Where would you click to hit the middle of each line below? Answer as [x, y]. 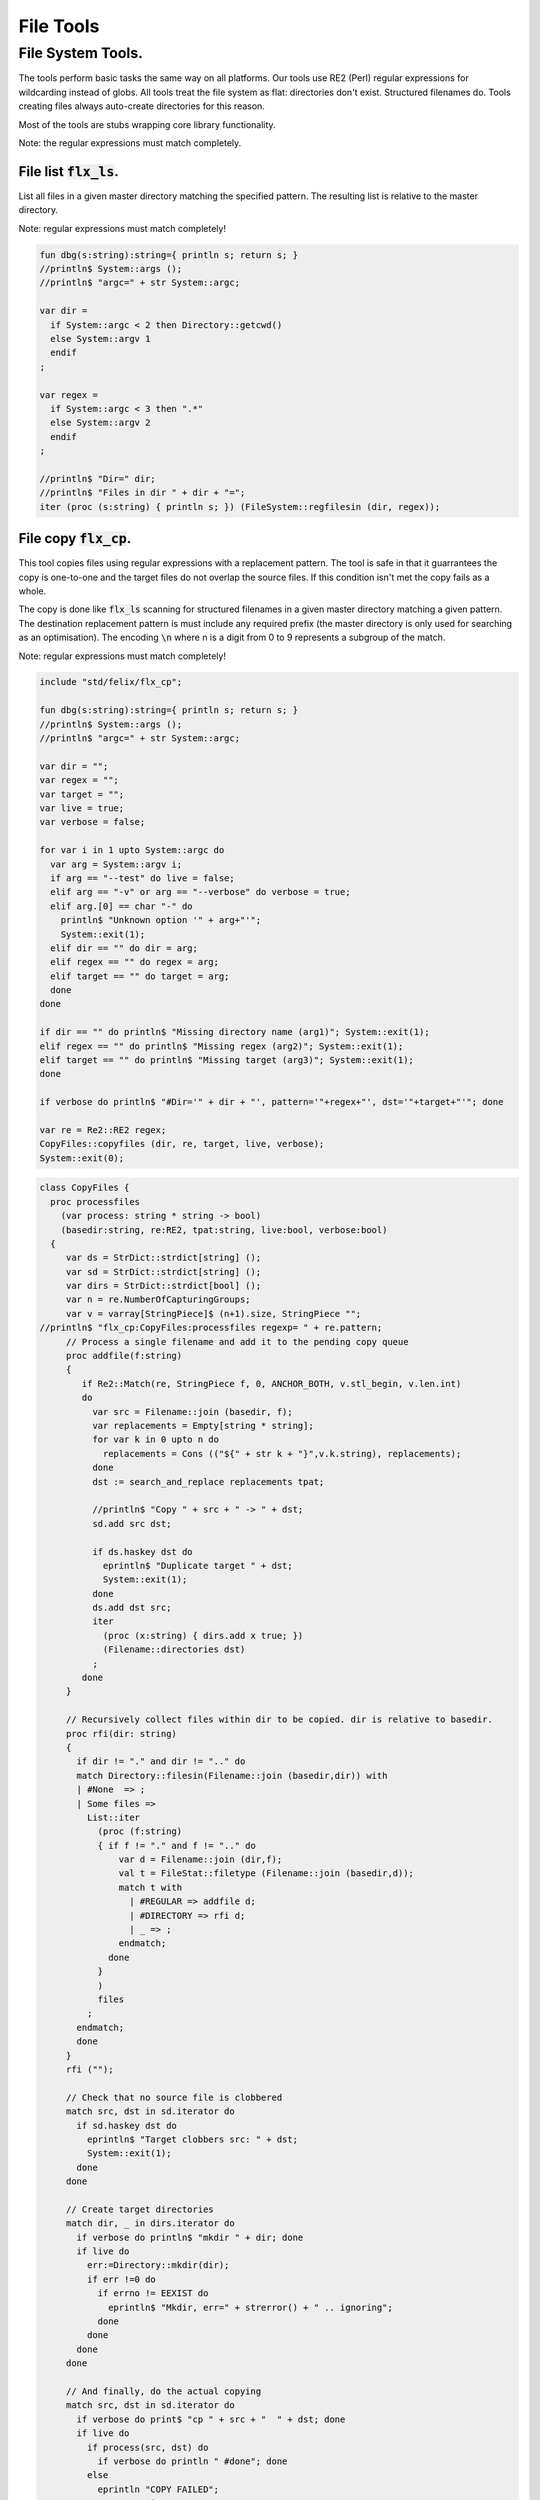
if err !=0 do [121, 2279]
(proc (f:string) [140, 1831]
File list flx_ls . [68, 171]
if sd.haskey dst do [126, 2125]
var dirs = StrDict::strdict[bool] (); [163, 1286]
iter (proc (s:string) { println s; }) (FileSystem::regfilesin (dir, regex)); [240, 506]
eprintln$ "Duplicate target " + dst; [198, 1565]
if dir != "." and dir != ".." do [161, 1761]
